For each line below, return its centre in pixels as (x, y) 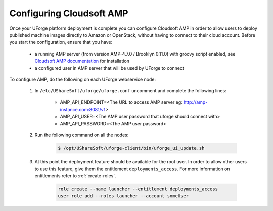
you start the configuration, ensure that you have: (61, 42)
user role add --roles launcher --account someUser (123, 196)
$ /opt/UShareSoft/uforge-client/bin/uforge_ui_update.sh (131, 148)
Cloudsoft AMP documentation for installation (82, 61)
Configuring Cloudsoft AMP (69, 13)
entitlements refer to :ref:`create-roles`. (75, 175)
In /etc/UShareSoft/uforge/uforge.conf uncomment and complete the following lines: (131, 91)
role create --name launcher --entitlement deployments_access (138, 189)
